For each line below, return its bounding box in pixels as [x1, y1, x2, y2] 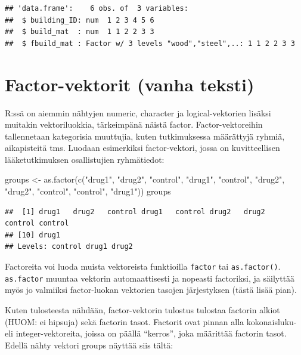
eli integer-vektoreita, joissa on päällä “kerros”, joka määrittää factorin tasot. [5, 327, 287, 339]
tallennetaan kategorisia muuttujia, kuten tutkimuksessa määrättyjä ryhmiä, [5, 129, 285, 142]
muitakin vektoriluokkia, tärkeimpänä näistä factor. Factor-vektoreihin [5, 118, 263, 131]
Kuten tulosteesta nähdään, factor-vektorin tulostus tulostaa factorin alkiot [5, 303, 280, 316]
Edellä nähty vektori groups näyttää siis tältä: [5, 338, 173, 351]
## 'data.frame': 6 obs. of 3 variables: [5, 4, 188, 13]
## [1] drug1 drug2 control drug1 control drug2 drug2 [5, 207, 265, 216]
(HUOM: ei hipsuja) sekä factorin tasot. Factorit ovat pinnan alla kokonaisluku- [5, 315, 297, 328]
